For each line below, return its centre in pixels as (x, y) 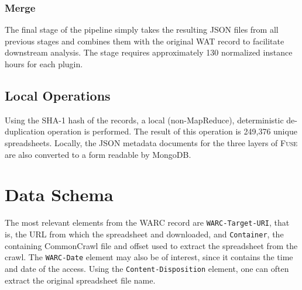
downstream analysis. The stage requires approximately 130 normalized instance (149, 52)
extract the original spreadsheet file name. (80, 280)
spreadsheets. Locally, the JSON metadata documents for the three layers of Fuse (151, 142)
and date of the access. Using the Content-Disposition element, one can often (147, 268)
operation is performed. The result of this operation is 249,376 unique (172, 131)
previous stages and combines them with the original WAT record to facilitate (145, 41)
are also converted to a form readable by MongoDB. (98, 154)
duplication (25, 131)
